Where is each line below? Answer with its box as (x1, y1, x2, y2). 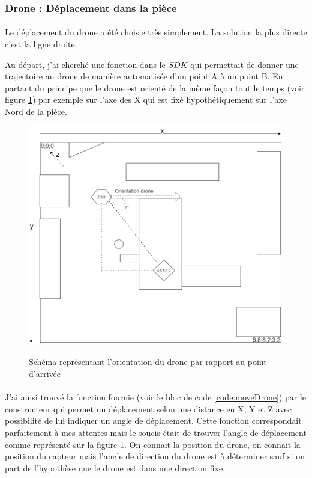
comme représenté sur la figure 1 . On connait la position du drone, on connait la (5, 438, 301, 450)
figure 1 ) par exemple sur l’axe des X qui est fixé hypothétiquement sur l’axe (5, 93, 287, 106)
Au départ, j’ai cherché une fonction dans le (5, 58, 166, 70)
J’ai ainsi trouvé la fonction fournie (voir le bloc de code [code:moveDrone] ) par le (5, 391, 306, 403)
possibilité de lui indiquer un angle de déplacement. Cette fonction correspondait (5, 414, 302, 427)
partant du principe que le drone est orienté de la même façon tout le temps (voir (5, 81, 305, 94)
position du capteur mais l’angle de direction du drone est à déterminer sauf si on (5, 450, 305, 462)
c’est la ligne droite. (5, 38, 77, 51)
